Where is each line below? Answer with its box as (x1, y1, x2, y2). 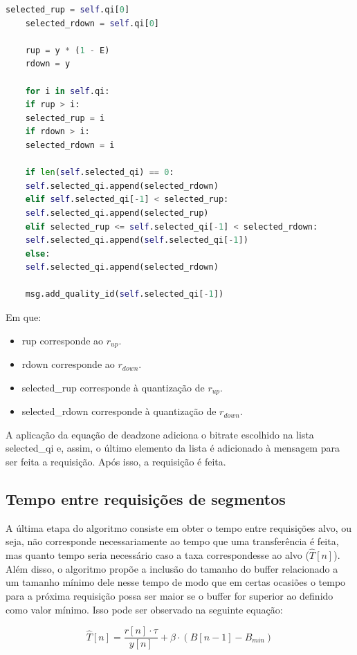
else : (25, 248, 51, 259)
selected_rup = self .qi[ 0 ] (6, 5, 130, 15)
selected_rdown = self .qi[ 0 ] (25, 18, 159, 28)
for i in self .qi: (25, 86, 110, 96)
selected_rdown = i (25, 140, 115, 150)
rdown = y (25, 59, 71, 69)
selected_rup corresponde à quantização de (21, 380, 205, 394)
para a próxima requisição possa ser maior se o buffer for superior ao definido (6, 588, 333, 602)
